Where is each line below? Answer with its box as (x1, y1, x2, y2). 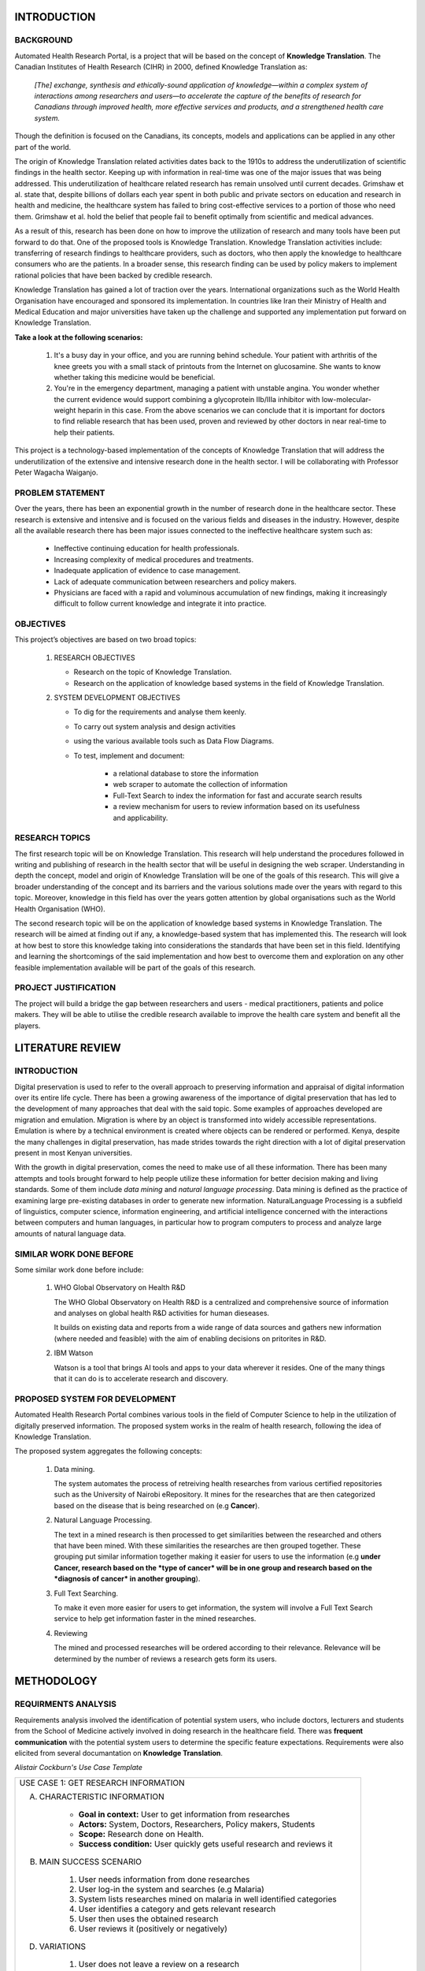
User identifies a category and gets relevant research (78, 1903, 276, 1914)
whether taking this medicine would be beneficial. (54, 372, 216, 382)
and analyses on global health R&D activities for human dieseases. (54, 1309, 270, 1318)
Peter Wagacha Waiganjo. (14, 468, 98, 477)
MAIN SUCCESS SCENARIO (39, 1856, 142, 1867)
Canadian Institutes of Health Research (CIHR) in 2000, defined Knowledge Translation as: (14, 62, 308, 72)
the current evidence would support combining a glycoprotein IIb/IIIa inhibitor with (54, 394, 320, 404)
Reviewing (54, 1628, 88, 1638)
